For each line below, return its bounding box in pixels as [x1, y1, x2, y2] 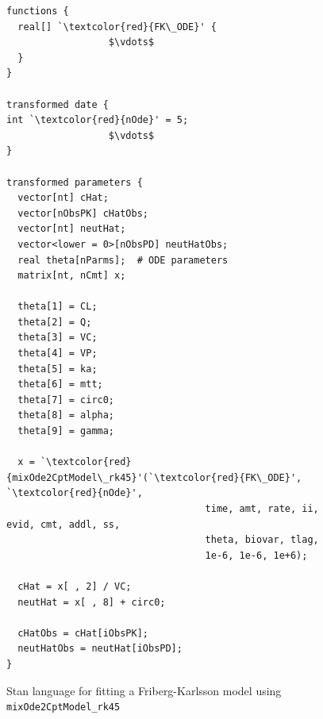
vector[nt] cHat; [17, 192, 109, 204]
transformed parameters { [6, 176, 143, 188]
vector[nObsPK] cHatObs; [17, 207, 148, 219]
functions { [6, 6, 69, 17]
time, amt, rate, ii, [205, 503, 319, 514]
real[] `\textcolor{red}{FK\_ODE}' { [17, 21, 217, 33]
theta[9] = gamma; [17, 425, 115, 437]
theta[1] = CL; [17, 301, 98, 313]
